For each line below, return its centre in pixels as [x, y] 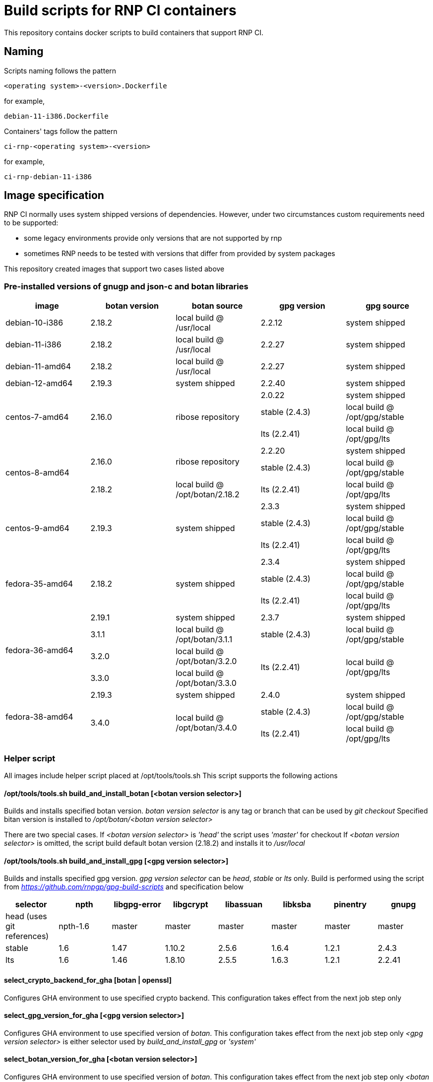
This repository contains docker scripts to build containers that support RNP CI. [134, 32]
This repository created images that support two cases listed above [114, 269]
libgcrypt [191, 905]
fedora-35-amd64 [39, 584]
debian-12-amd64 [39, 383]
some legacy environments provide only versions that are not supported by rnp [153, 238]
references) [27, 936]
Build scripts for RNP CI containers [120, 10]
